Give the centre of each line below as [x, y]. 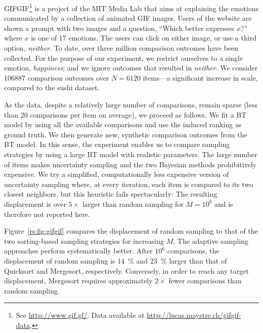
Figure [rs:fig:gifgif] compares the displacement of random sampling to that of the [131, 231]
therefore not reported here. [47, 214]
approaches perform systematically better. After [78, 251]
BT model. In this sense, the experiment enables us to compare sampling [117, 144]
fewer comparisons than [205, 281]
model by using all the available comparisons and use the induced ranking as [123, 124]
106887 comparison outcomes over [57, 77]
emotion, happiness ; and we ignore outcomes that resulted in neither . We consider [131, 68]
